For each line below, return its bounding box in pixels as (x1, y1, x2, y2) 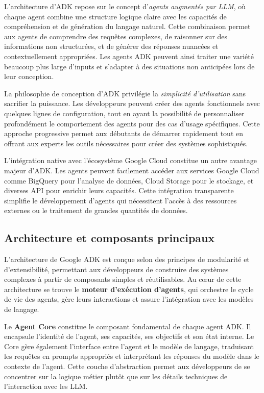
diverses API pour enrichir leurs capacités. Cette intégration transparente (4, 185, 234, 196)
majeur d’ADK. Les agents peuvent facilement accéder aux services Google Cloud (4, 165, 259, 175)
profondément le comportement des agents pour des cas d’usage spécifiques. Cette (4, 118, 260, 128)
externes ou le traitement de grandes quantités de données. (4, 205, 188, 216)
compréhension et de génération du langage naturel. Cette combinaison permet (4, 21, 251, 32)
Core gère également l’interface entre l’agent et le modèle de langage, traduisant (4, 340, 254, 351)
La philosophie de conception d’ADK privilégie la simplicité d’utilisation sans (4, 88, 246, 98)
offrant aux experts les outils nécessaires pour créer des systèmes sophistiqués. (4, 138, 248, 148)
